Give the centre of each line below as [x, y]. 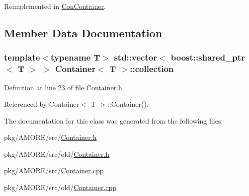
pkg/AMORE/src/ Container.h [50, 137]
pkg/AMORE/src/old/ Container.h [57, 154]
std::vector [135, 57]
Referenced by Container [42, 104]
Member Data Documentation [83, 33]
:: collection [152, 69]
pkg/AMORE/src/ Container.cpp [54, 170]
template [22, 57]
